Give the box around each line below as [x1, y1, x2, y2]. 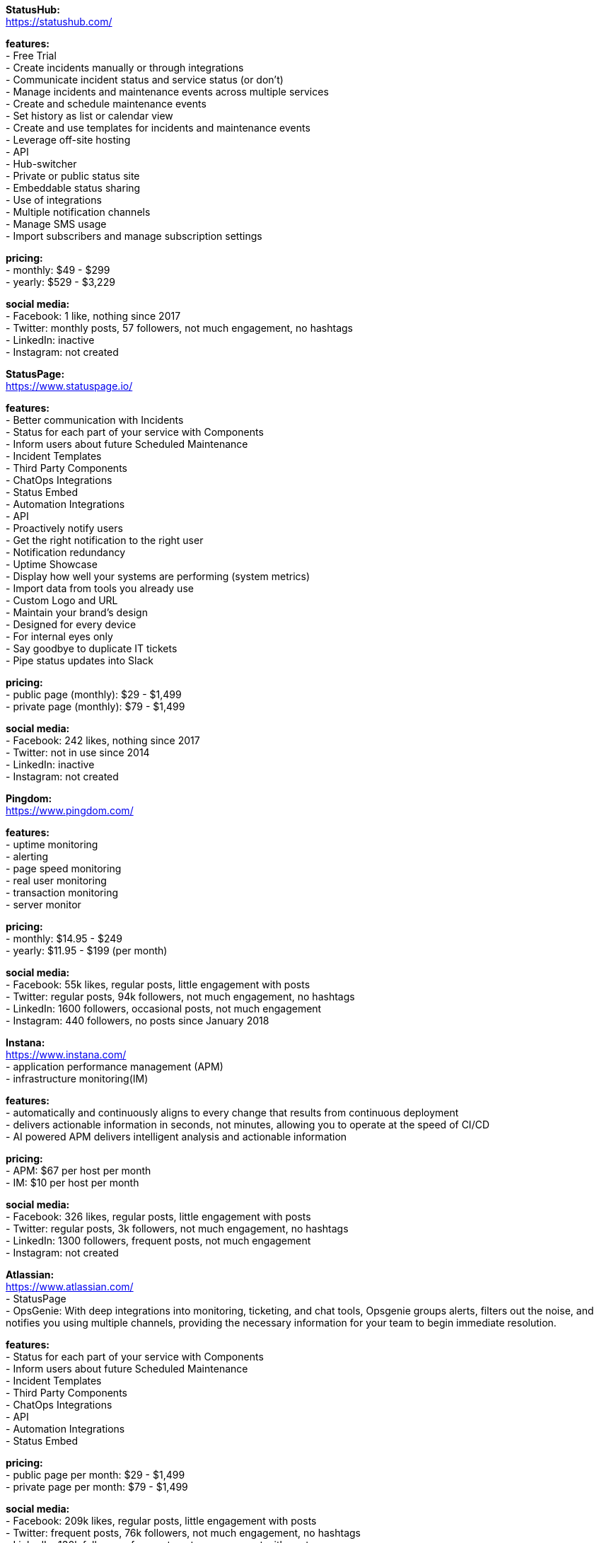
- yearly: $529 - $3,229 [6, 276, 115, 288]
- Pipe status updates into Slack [6, 654, 154, 666]
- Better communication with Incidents [6, 414, 184, 426]
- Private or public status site [6, 170, 140, 182]
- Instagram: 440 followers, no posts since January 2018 [6, 1015, 269, 1027]
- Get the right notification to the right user [6, 534, 204, 546]
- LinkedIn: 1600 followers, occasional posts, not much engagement [6, 1002, 322, 1015]
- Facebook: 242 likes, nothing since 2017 [6, 734, 200, 746]
